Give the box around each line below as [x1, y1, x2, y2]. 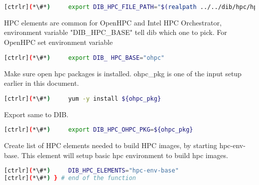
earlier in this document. [4, 78, 79, 88]
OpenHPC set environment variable [4, 37, 113, 47]
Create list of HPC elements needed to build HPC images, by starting [4, 140, 217, 151]
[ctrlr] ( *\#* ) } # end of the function [4, 175, 136, 182]
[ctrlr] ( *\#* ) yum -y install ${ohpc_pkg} [4, 95, 161, 102]
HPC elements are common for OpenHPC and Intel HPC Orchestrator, [4, 17, 222, 27]
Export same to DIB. [4, 109, 69, 119]
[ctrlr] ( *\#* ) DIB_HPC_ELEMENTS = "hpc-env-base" [4, 167, 179, 175]
